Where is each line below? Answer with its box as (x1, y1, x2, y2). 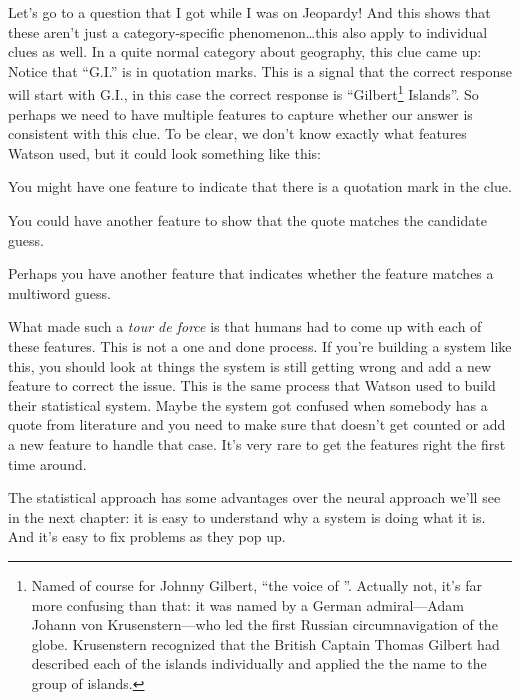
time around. (8, 453, 87, 474)
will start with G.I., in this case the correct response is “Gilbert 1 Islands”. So (8, 81, 479, 105)
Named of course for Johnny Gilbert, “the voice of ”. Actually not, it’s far (31, 574, 482, 595)
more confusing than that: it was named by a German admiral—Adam (31, 594, 464, 615)
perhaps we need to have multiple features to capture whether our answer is (8, 103, 473, 124)
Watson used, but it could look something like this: (8, 142, 321, 163)
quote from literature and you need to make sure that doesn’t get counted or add (8, 414, 506, 435)
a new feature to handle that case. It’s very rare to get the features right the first (8, 433, 506, 454)
